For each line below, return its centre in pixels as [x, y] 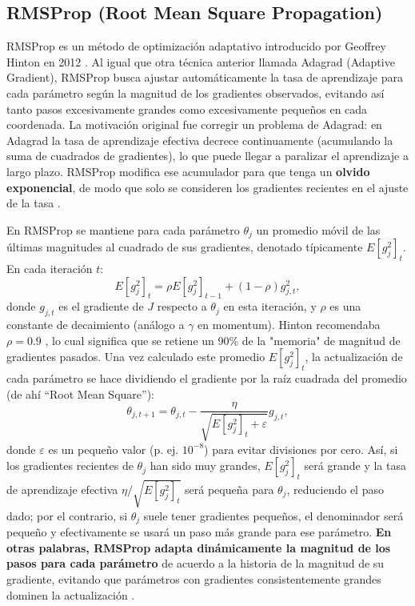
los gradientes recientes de [70, 466]
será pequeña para [229, 489]
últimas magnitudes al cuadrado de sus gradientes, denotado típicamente [185, 247]
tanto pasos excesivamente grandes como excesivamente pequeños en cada [187, 108]
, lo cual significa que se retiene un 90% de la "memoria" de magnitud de [223, 340]
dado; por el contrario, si [67, 515]
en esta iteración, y [270, 306]
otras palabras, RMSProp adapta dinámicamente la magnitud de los [199, 547]
